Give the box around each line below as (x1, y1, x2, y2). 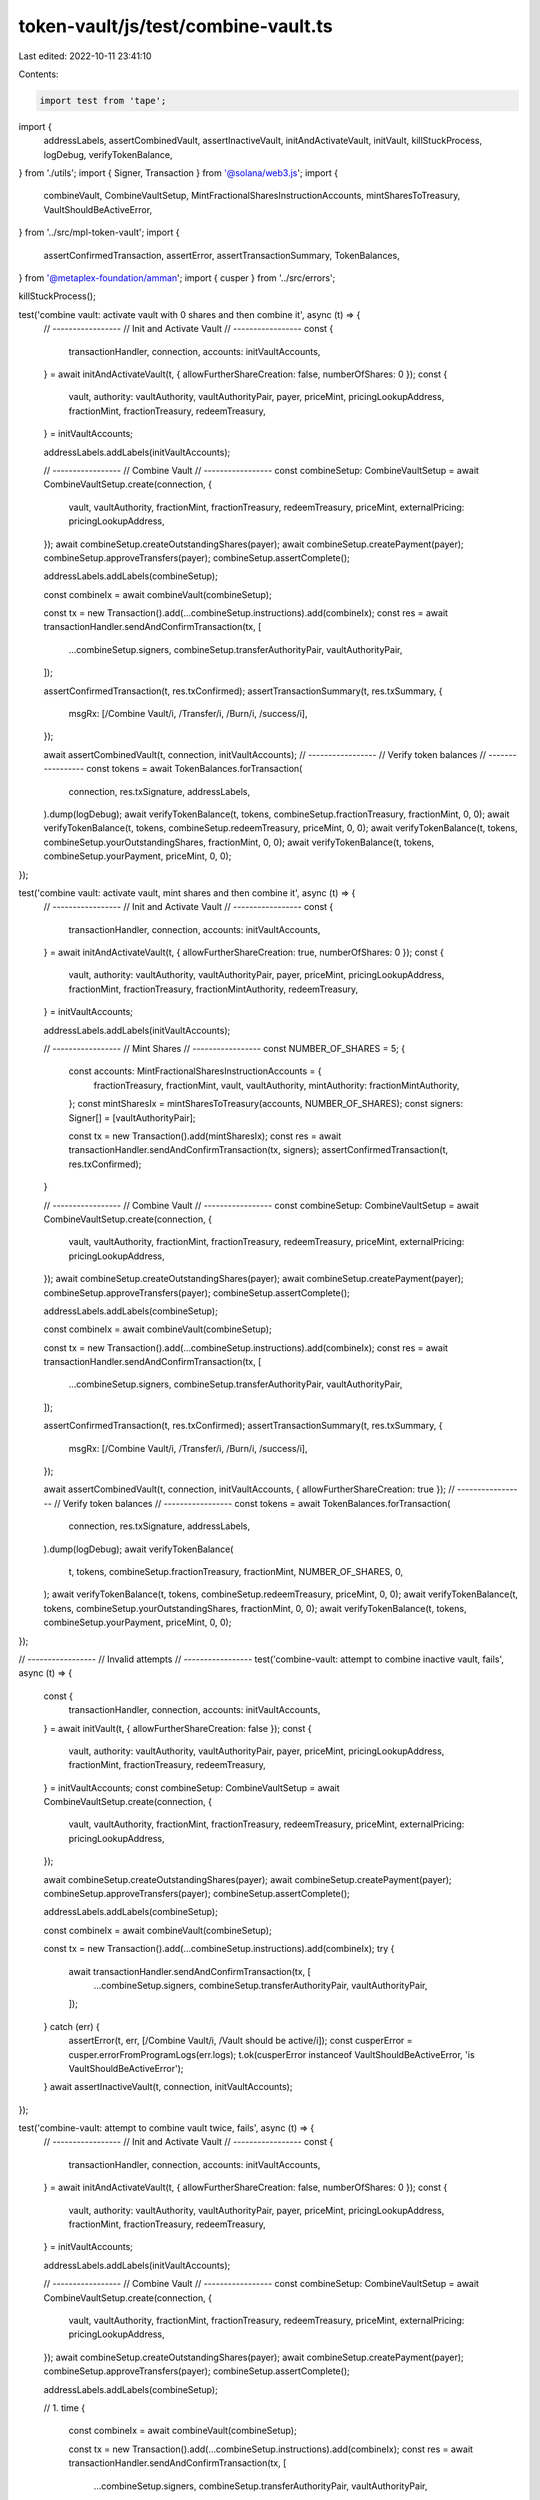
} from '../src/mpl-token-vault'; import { (18, 226, 180, 239)
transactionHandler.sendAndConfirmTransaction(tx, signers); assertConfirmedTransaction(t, (68, 1144, 449, 1156)
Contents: (18, 68, 59, 80)
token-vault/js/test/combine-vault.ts (18, 15, 334, 37)
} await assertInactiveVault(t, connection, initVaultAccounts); (43, 2081, 293, 2093)
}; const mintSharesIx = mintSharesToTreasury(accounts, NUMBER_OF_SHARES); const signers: (68, 1098, 464, 1110)
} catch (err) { (43, 2020, 100, 2032)
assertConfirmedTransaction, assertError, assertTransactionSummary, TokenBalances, (43, 249, 400, 261)
